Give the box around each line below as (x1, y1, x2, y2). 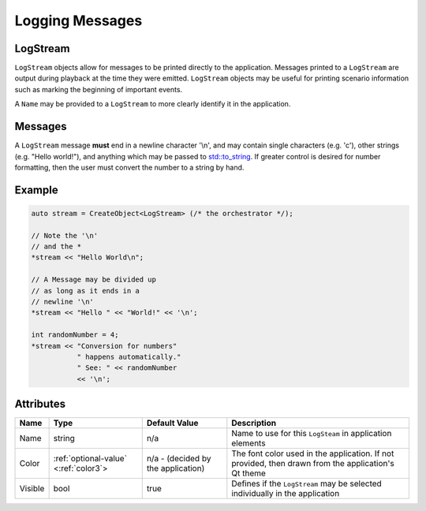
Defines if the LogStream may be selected (231, 478, 382, 489)
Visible (19, 483, 45, 494)
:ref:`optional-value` (53, 453, 128, 464)
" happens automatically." (77, 352, 181, 361)
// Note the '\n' (31, 231, 99, 240)
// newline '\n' (31, 297, 95, 307)
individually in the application (231, 488, 340, 499)
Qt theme (231, 468, 266, 479)
